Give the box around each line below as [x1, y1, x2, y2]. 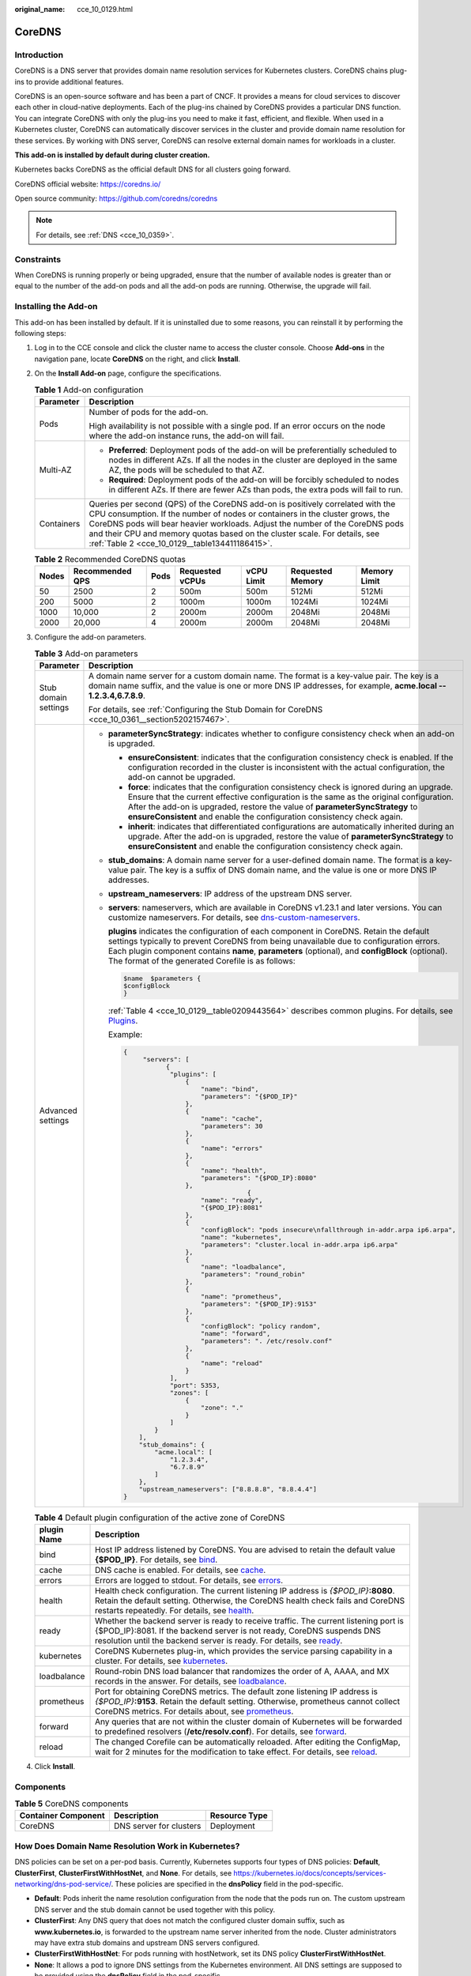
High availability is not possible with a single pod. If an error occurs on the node [89, 420, 386, 431]
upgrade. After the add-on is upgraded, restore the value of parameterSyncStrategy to [127, 831, 454, 842]
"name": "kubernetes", [200, 1233, 282, 1241]
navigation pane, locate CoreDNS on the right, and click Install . [34, 354, 241, 364]
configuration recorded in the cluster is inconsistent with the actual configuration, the [127, 761, 446, 772]
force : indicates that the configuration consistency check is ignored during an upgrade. [127, 781, 454, 792]
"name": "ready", [200, 1196, 263, 1205]
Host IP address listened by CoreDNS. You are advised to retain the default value [95, 1544, 396, 1555]
